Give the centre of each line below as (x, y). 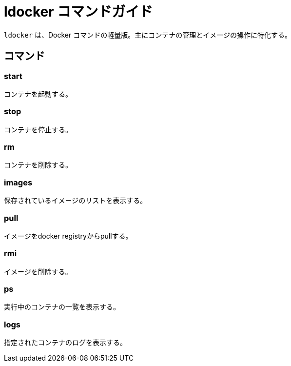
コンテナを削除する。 (38, 165)
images (18, 182)
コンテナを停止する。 (38, 129)
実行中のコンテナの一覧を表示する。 (62, 307)
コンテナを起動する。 (38, 94)
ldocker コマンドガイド (78, 12)
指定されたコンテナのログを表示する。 (65, 343)
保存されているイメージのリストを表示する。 (76, 201)
